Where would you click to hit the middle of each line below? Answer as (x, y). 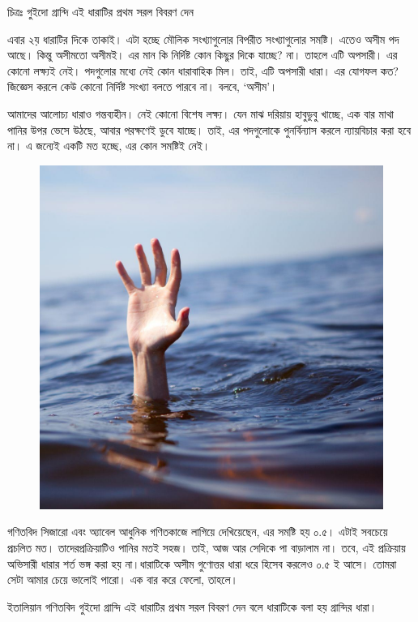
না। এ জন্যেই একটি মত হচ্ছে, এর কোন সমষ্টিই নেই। (109, 146)
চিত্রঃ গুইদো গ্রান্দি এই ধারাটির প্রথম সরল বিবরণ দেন (100, 11)
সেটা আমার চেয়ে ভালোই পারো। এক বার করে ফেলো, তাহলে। (123, 579)
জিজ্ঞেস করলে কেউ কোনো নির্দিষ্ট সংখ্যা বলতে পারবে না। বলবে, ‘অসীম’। (143, 86)
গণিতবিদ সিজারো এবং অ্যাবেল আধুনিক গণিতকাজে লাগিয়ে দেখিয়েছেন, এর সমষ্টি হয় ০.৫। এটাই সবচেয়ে (198, 532)
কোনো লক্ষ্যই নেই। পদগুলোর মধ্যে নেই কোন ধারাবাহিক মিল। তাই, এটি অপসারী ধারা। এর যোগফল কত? (203, 70)
